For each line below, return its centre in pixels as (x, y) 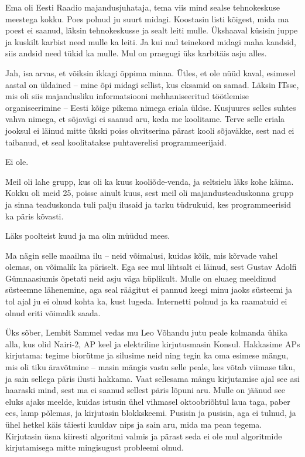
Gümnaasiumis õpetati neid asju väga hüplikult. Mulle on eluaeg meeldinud (141, 278)
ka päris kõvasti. (35, 216)
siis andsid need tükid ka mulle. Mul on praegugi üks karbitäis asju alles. (136, 53)
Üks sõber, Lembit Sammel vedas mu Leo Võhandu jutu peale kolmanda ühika (147, 332)
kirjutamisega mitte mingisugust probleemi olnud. (95, 447)
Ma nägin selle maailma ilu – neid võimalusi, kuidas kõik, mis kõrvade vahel (142, 255)
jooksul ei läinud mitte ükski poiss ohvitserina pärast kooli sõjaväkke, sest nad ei (150, 130)
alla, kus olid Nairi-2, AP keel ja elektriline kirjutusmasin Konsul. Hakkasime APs (153, 343)
